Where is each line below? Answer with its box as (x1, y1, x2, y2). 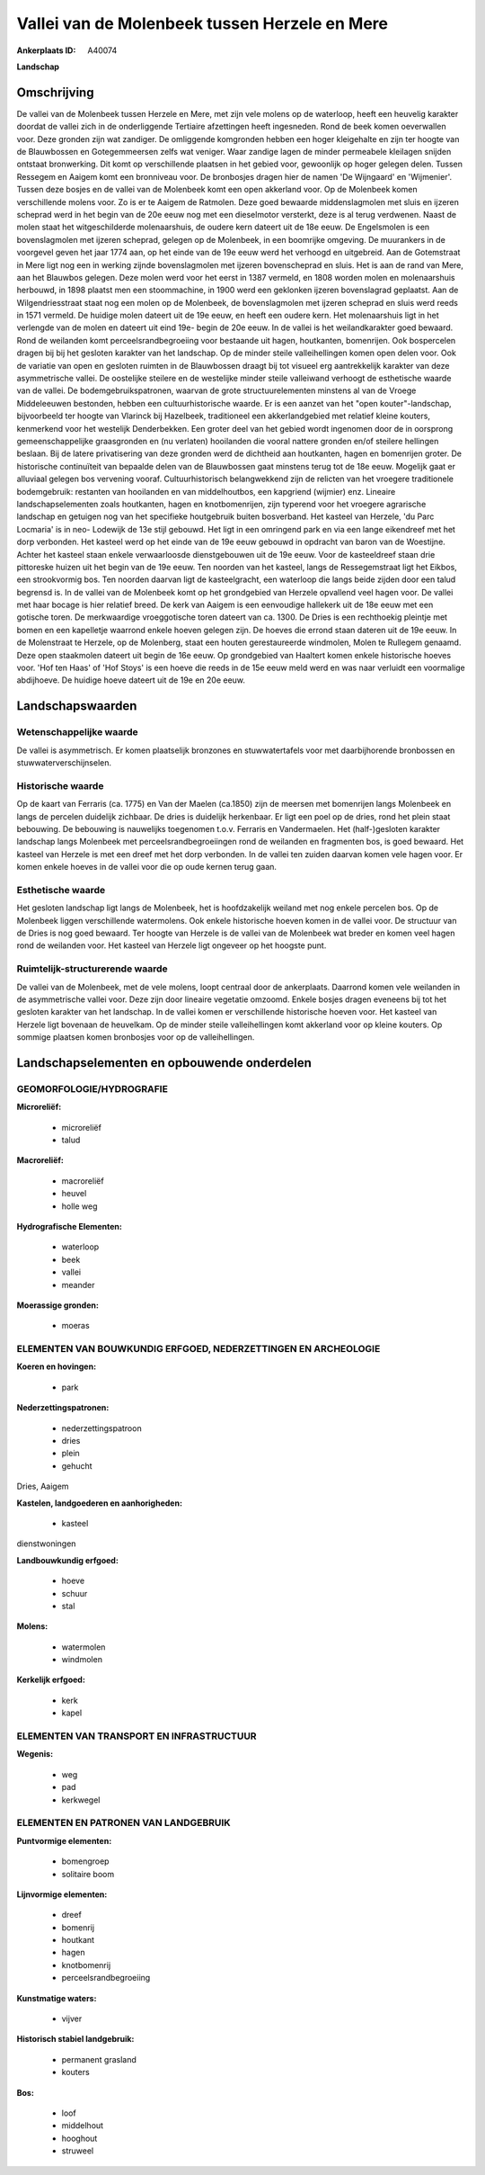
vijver (61, 2013, 83, 2024)
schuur (61, 1588, 88, 1598)
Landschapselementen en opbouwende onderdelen (16, 1055, 312, 1070)
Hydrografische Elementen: (16, 1221, 123, 1231)
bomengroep (61, 1856, 110, 1866)
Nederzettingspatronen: (16, 1402, 110, 1413)
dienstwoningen (16, 1538, 76, 1549)
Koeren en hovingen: (16, 1361, 97, 1372)
